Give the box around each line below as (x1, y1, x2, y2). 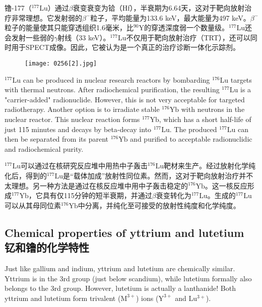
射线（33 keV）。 (57, 32, 110, 42)
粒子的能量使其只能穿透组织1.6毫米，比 (5, 22, 134, 33)
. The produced (169, 124, 217, 134)
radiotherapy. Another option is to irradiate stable (5, 104, 160, 114)
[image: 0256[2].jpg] (25, 59, 97, 67)
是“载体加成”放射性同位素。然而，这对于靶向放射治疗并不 (63, 170, 253, 180)
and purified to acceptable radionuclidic (130, 134, 252, 144)
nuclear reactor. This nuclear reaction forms (5, 114, 140, 124)
